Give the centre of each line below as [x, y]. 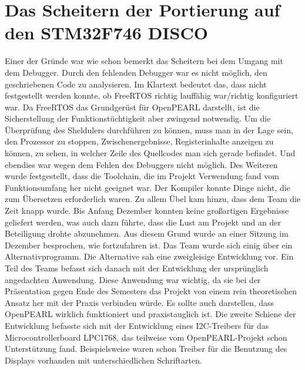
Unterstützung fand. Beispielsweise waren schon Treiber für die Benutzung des [146, 349]
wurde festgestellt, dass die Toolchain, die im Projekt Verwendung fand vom [142, 176]
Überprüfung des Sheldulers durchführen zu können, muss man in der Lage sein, [149, 129]
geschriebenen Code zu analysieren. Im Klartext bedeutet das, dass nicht [136, 84]
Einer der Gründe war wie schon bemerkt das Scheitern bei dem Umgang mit [144, 61]
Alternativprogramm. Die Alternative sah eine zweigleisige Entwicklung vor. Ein [149, 256]
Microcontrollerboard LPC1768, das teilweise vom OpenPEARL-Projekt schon [146, 337]
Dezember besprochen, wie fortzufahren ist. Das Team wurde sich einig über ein [149, 245]
